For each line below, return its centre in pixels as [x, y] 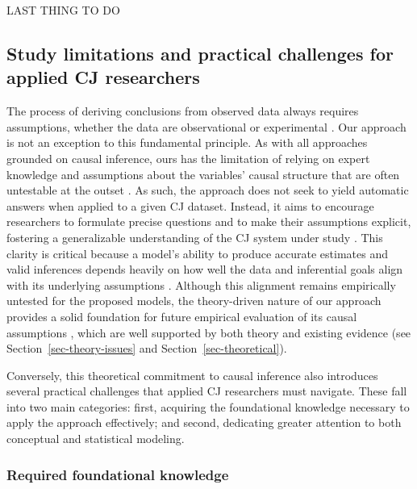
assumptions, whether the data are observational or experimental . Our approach [206, 126]
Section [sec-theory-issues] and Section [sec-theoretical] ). [147, 348]
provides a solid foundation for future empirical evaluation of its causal [182, 316]
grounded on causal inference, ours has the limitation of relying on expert [188, 158]
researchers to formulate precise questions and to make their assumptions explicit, [209, 222]
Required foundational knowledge [118, 474]
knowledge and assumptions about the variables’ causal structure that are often [203, 174]
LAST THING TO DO [63, 10]
